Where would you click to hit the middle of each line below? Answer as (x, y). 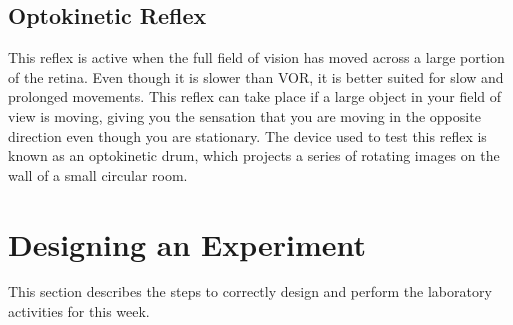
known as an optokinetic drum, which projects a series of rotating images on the (254, 155)
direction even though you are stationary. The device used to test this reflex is (247, 135)
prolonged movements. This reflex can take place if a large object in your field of (255, 96)
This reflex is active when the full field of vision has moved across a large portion (256, 57)
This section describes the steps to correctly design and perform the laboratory (250, 291)
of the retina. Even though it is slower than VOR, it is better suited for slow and (256, 76)
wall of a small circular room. (98, 174)
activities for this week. (79, 311)
